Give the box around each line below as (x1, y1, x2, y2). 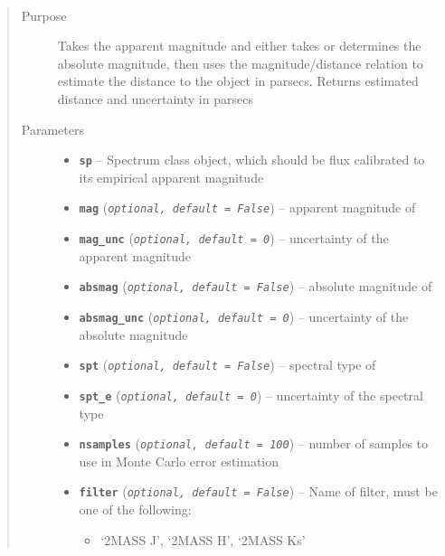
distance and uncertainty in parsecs (57, 89, 253, 108)
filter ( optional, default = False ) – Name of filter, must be (79, 482, 438, 501)
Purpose (21, 5, 67, 24)
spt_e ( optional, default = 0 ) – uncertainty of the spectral (79, 385, 423, 404)
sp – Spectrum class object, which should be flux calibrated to (79, 150, 425, 169)
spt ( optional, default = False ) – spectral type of (79, 355, 376, 374)
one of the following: (79, 500, 192, 519)
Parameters (21, 119, 84, 138)
